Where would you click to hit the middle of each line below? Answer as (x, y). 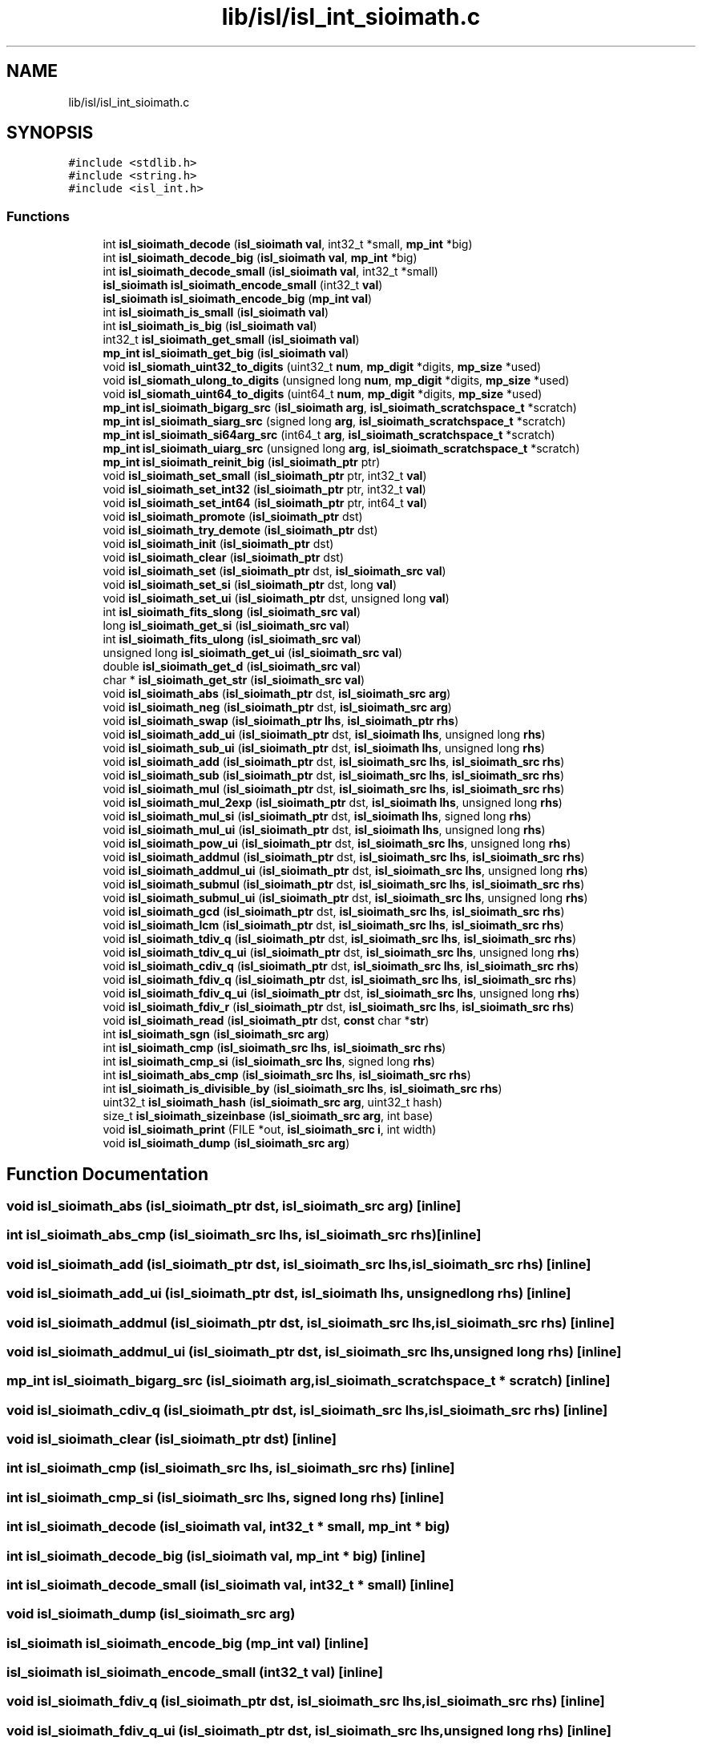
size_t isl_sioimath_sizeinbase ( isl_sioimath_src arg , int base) (268, 1116)
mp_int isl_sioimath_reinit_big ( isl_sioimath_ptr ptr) (242, 462)
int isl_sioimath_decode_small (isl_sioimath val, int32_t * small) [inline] (230, 1584)
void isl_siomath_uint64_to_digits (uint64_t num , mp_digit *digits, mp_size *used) (323, 394)
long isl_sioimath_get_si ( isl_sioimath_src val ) (226, 626)
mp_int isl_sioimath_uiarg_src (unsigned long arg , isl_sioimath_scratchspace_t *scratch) (341, 449)
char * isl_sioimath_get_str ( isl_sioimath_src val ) (234, 680)
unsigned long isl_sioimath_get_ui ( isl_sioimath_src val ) (253, 653)
